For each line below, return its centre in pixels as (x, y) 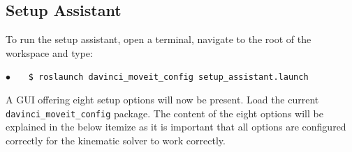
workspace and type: (49, 52)
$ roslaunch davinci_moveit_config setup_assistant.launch (168, 77)
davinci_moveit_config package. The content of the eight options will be (164, 113)
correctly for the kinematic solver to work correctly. (116, 140)
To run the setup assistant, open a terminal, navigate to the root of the (159, 39)
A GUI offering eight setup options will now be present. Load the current (162, 100)
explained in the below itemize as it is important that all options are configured (176, 127)
